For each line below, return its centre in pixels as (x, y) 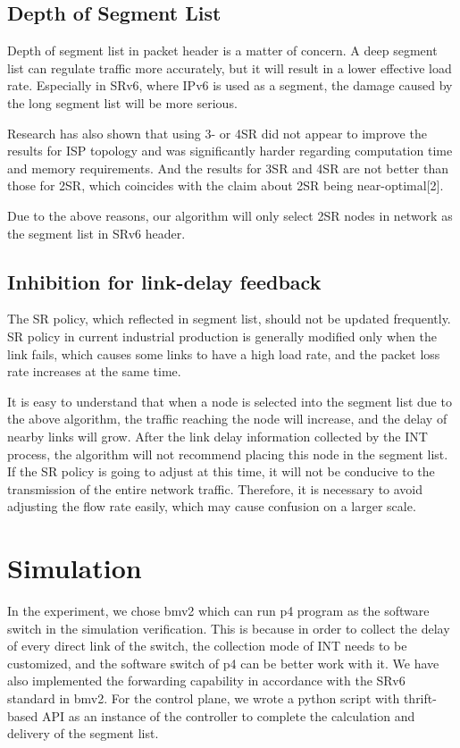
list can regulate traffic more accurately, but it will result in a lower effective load (230, 67)
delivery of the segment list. (83, 733)
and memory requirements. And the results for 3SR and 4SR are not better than (228, 168)
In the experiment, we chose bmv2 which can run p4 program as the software (218, 610)
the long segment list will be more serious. (122, 102)
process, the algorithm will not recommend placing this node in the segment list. (228, 454)
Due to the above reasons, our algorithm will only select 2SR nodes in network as (230, 215)
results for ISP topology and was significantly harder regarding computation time (230, 151)
